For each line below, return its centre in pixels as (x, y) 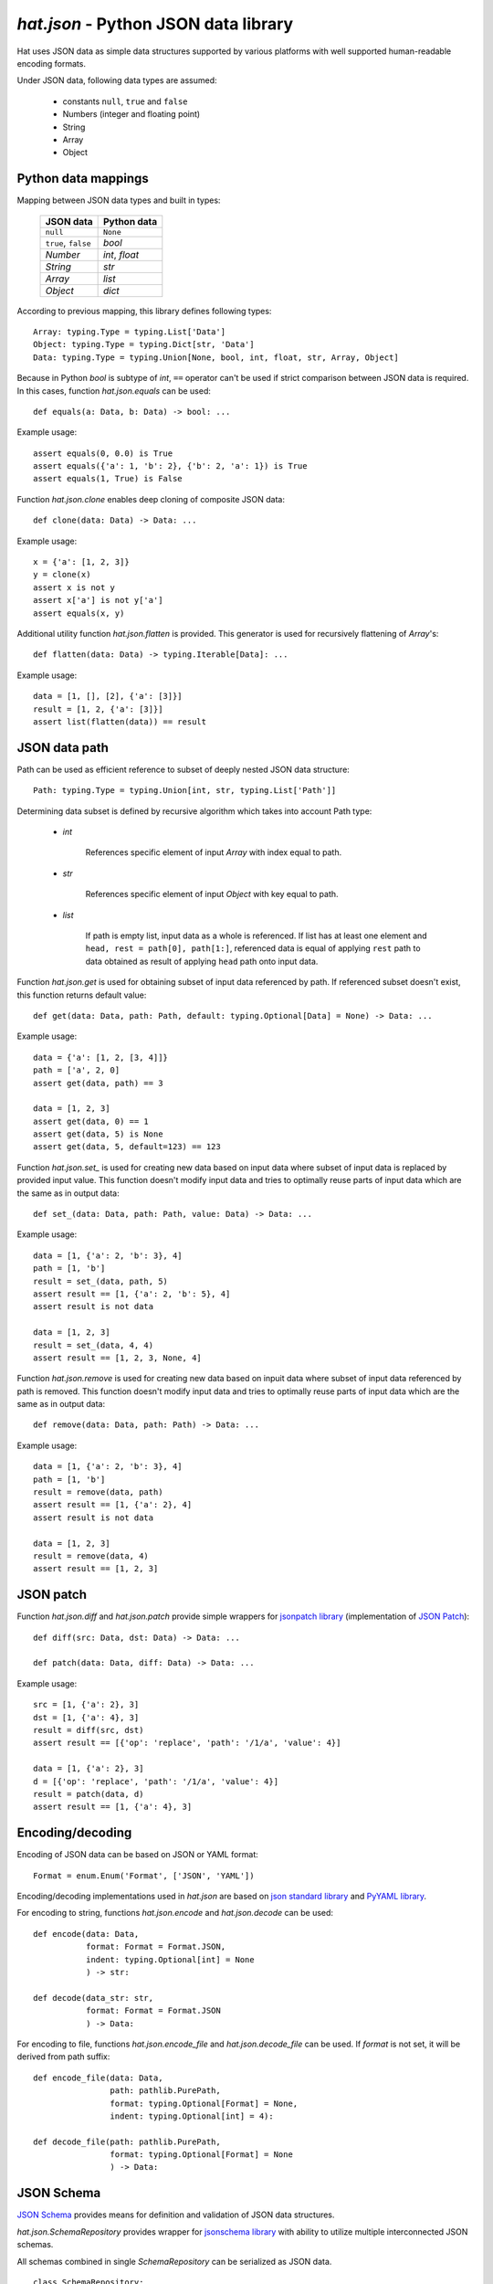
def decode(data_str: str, (94, 1998)
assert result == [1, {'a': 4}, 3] (113, 1807)
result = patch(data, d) (89, 1794)
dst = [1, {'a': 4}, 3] (86, 1717)
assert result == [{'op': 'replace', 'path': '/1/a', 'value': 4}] (187, 1743)
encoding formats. (52, 63)
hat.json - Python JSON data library (155, 24)
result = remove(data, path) (98, 1492)
